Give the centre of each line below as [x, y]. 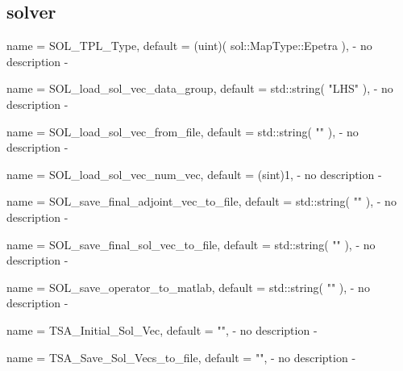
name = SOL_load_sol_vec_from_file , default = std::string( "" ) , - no [183, 131]
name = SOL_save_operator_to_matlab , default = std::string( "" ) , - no [188, 287]
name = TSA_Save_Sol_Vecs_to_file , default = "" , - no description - [181, 357]
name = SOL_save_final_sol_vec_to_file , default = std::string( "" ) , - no [191, 244]
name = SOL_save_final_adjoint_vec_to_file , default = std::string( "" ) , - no [201, 201]
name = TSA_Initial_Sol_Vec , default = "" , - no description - [162, 329]
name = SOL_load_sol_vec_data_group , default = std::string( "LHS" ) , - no [200, 88]
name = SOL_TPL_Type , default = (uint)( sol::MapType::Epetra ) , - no [189, 46]
